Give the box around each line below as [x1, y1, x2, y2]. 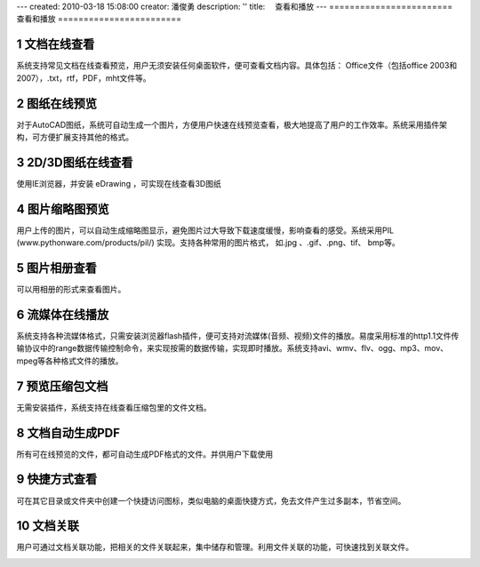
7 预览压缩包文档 [16, 379, 108, 394]
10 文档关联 [16, 518, 80, 533]
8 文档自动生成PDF [16, 425, 120, 440]
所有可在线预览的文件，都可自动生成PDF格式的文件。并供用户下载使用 [16, 449, 274, 459]
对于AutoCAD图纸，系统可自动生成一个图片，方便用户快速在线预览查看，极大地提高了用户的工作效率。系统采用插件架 [16, 119, 448, 130]
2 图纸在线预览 [16, 96, 98, 111]
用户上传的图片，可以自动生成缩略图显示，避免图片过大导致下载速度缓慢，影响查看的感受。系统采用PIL [16, 225, 395, 236]
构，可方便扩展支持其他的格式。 [16, 132, 133, 142]
